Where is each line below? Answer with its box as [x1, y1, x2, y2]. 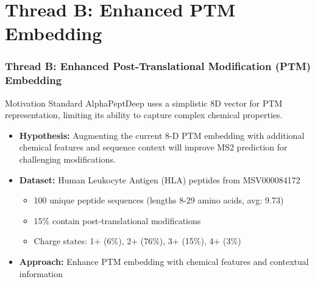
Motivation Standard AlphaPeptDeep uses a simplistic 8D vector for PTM [5, 96, 283, 109]
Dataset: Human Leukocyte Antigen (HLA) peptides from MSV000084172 [19, 173, 300, 186]
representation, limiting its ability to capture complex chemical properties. [5, 108, 283, 121]
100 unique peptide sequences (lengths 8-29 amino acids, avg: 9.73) [34, 194, 284, 206]
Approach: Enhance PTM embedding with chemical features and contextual [19, 255, 309, 268]
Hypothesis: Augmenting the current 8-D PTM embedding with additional [19, 129, 305, 141]
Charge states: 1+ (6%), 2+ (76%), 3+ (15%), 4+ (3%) [34, 234, 241, 247]
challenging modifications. [19, 153, 116, 166]
